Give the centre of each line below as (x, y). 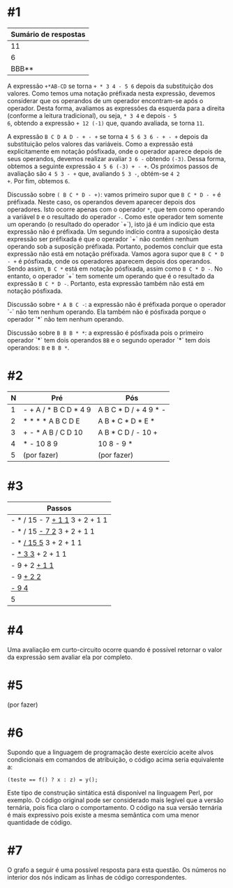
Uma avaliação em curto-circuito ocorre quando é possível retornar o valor (115, 649)
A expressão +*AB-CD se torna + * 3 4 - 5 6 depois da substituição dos (111, 86)
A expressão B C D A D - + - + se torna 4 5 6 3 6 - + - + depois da (107, 136)
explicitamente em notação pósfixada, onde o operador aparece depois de (114, 151)
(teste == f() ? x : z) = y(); (53, 780)
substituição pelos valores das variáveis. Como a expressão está (100, 144)
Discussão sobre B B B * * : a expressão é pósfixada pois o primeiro (105, 333)
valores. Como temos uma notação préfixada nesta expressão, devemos (111, 93)
